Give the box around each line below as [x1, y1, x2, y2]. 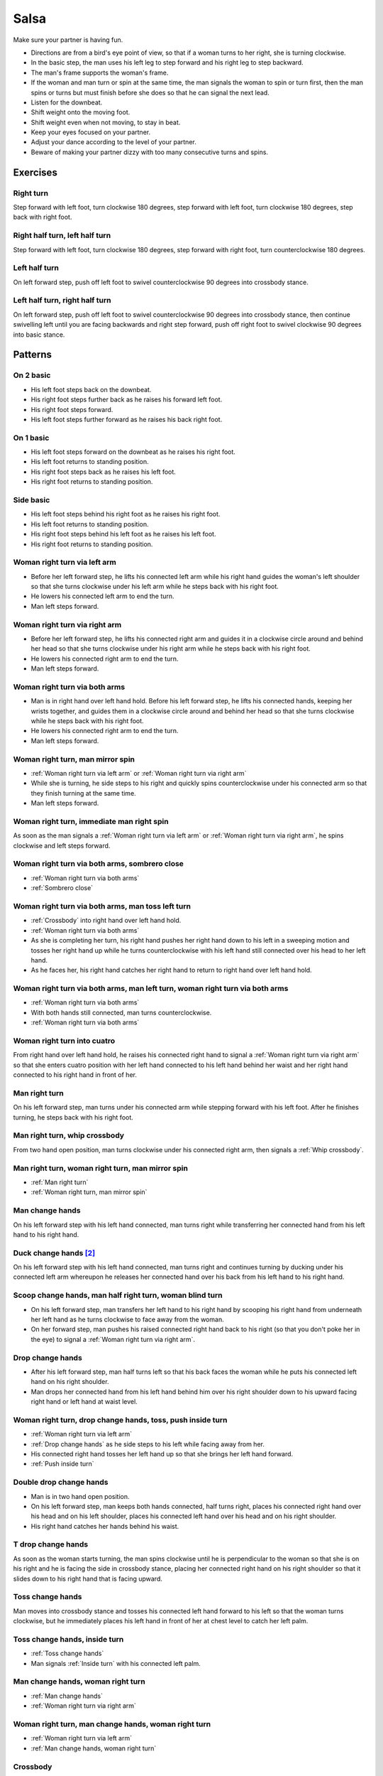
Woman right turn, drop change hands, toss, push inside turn [13, 1414, 228, 1424]
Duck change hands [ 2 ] [13, 1247, 96, 1257]
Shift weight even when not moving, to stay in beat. [30, 118, 181, 126]
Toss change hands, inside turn [13, 1634, 124, 1644]
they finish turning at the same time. [30, 789, 136, 797]
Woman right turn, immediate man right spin [13, 816, 170, 826]
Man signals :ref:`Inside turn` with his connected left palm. [30, 1659, 201, 1667]
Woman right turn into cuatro [13, 1036, 116, 1046]
